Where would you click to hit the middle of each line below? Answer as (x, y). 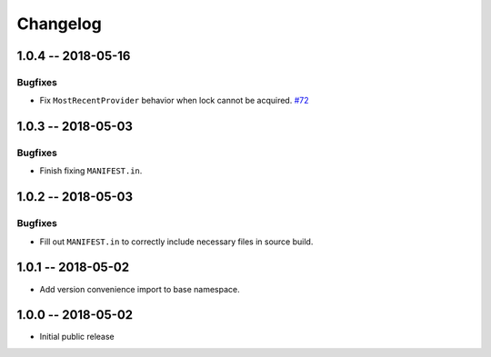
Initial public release (77, 337)
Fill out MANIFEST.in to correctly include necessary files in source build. (176, 242)
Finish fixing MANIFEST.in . (91, 171)
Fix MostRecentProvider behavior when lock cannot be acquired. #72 (174, 101)
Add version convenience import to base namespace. (140, 289)
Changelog (59, 24)
